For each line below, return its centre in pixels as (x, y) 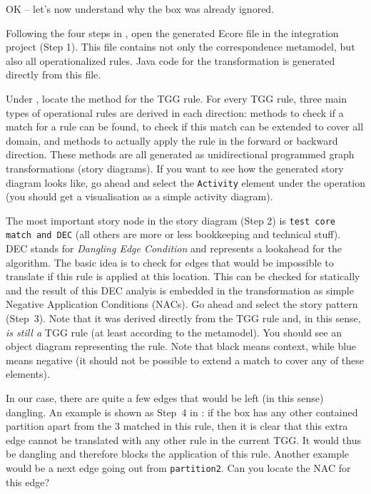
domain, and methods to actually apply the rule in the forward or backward (172, 140)
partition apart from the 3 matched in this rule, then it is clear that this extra (177, 426)
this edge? (28, 482)
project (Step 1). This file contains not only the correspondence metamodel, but (181, 47)
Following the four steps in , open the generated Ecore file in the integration (172, 32)
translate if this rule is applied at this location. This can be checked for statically (183, 276)
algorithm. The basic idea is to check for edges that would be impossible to (170, 262)
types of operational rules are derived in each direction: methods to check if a (175, 112)
